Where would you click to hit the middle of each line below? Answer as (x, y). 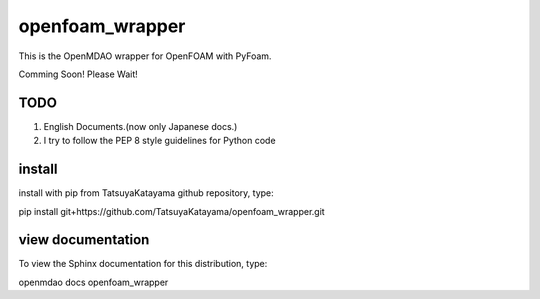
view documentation (84, 240)
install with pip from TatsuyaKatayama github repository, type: (146, 193)
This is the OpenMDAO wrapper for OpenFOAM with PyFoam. (145, 56)
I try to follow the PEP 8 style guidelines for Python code (159, 141)
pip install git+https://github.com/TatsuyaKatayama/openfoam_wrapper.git (171, 211)
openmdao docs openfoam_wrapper (93, 282)
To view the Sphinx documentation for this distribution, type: (143, 264)
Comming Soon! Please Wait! (78, 74)
